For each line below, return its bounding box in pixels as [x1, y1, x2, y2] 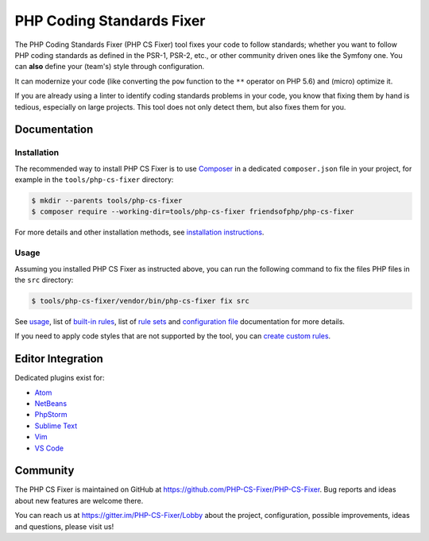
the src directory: [14, 275, 74, 284]
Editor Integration [14, 352, 103, 365]
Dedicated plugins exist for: [14, 373, 105, 383]
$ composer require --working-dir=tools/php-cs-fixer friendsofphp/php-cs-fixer [31, 207, 354, 216]
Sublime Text [34, 421, 78, 431]
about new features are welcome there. [14, 496, 144, 505]
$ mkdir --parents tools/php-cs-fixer [31, 196, 183, 206]
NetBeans [34, 398, 68, 408]
